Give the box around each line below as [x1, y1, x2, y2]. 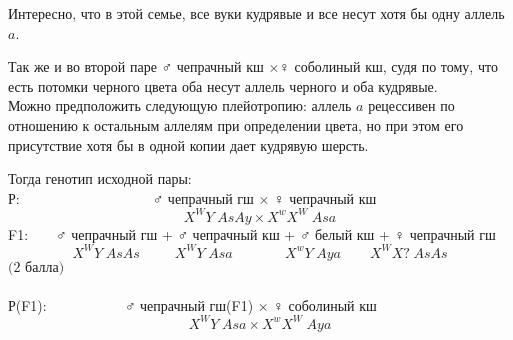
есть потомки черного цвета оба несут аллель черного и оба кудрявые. [8, 75, 438, 96]
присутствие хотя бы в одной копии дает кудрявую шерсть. [8, 134, 369, 155]
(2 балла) [8, 260, 65, 275]
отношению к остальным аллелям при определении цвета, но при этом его [8, 114, 464, 135]
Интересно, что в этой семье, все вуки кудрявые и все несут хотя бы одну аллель [8, 3, 505, 23]
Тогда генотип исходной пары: [8, 168, 192, 189]
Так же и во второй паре [8, 56, 157, 77]
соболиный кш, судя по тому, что [294, 56, 498, 77]
